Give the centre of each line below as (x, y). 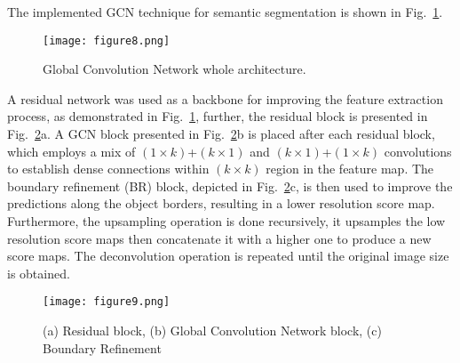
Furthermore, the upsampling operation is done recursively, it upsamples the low (226, 221)
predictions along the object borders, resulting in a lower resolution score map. (221, 203)
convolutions (418, 151)
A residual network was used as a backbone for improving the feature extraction (225, 98)
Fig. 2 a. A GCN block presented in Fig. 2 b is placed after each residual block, (221, 134)
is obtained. (39, 273)
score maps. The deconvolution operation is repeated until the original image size (228, 256)
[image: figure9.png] (107, 302)
